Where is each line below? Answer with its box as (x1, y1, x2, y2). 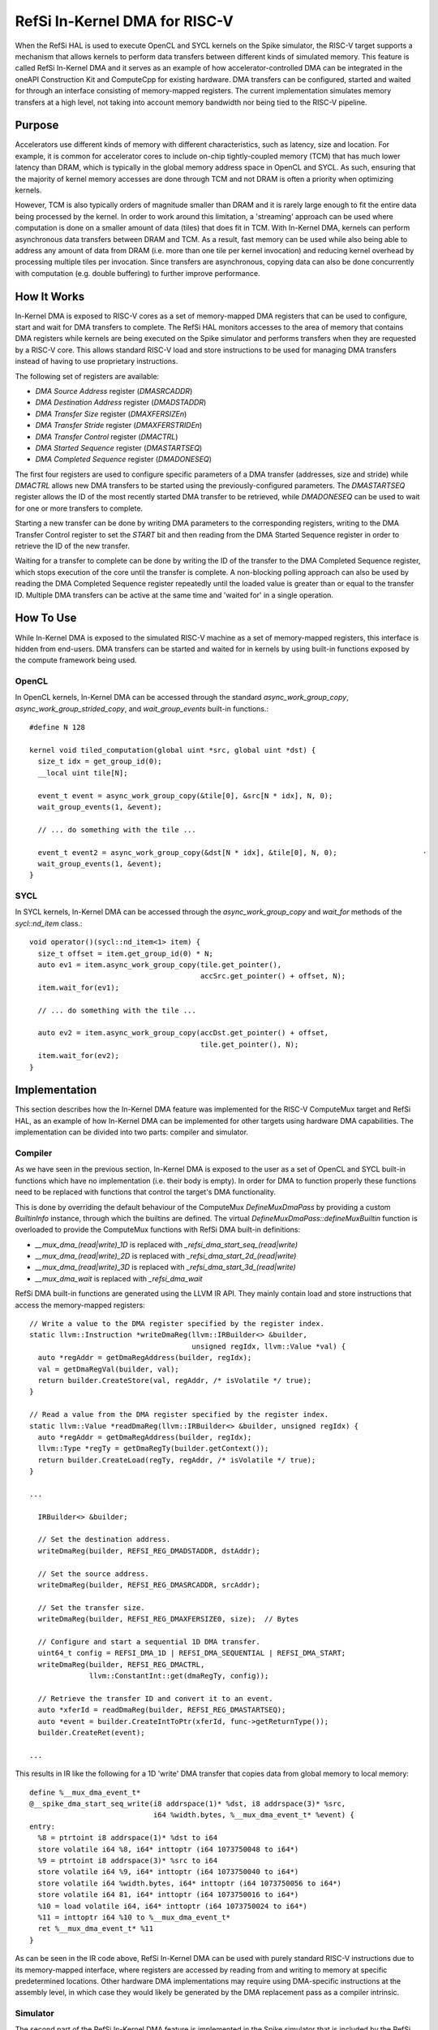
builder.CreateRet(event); (37, 1728, 145, 1738)
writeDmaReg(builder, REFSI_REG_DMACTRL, (37, 1660, 205, 1669)
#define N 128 (29, 723, 85, 732)
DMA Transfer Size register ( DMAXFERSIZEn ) (35, 408, 187, 418)
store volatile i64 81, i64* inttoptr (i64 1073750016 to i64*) (37, 1890, 299, 1899)
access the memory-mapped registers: (15, 1300, 145, 1310)
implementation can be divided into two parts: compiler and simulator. (15, 1127, 249, 1137)
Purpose (15, 119, 59, 132)
